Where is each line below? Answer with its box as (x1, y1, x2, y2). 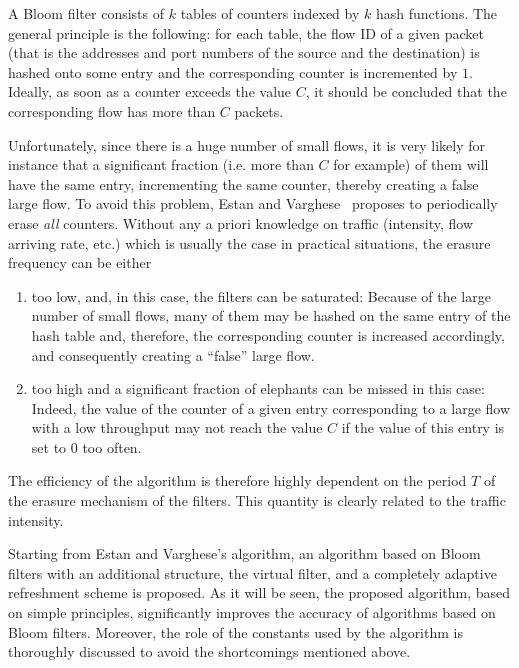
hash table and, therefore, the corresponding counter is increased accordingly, (31, 324, 505, 345)
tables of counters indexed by (180, 3, 360, 23)
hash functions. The (375, 3, 498, 23)
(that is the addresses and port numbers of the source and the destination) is (8, 42, 480, 63)
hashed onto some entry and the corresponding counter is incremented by (8, 61, 458, 82)
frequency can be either (8, 252, 152, 273)
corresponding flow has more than (8, 100, 216, 121)
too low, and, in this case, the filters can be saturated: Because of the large (31, 285, 491, 306)
